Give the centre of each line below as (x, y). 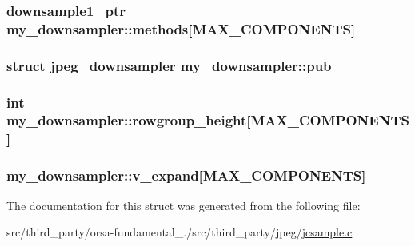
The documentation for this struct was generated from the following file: (184, 205)
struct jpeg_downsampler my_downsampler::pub (169, 65)
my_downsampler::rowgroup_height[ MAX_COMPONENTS (208, 120)
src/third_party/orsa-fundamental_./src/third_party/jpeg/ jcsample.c (180, 232)
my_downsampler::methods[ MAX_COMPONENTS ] (181, 28)
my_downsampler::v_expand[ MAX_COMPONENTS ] (186, 175)
